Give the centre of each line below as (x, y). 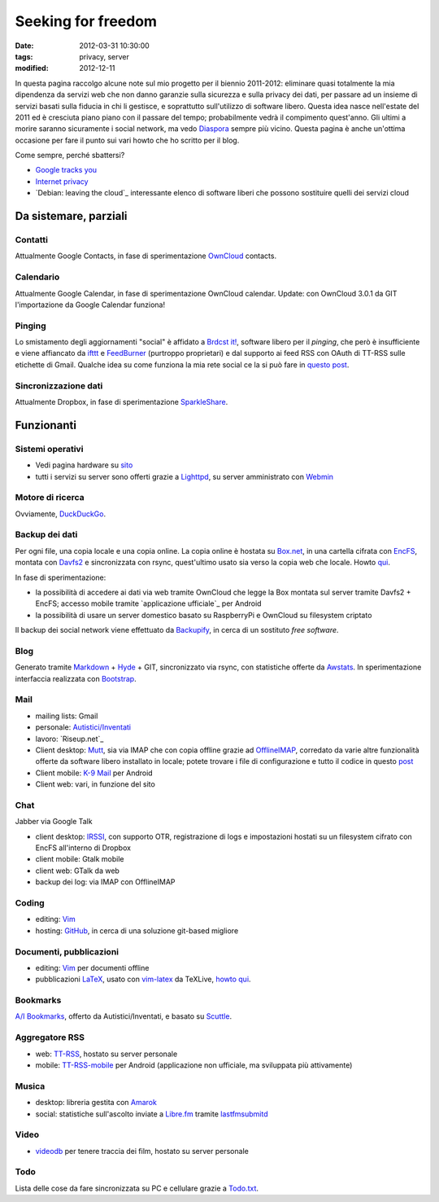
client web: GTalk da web (77, 871)
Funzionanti (46, 425)
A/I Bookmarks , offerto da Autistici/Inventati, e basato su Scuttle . (123, 1016)
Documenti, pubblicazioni (67, 951)
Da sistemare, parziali (71, 216)
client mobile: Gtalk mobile (80, 859)
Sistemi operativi (49, 449)
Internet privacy (62, 181)
